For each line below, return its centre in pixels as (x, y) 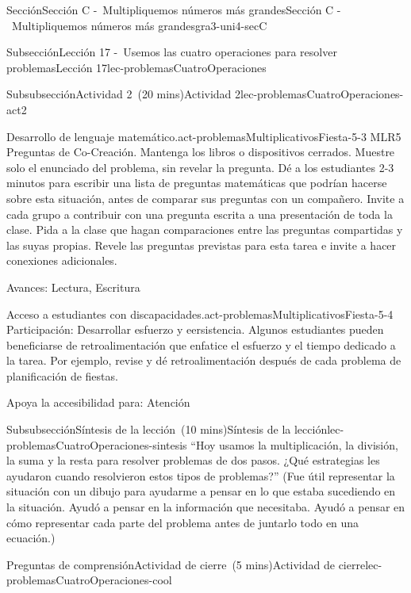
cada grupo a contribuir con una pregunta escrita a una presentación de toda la (200, 214)
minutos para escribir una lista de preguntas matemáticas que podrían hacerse (197, 183)
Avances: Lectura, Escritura (73, 287)
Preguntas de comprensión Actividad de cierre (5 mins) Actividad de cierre (186, 564)
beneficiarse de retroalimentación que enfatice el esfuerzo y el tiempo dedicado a (201, 344)
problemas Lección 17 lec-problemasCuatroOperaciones (136, 67)
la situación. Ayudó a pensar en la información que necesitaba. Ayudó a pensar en (206, 507)
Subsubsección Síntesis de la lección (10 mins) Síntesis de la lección (167, 429)
